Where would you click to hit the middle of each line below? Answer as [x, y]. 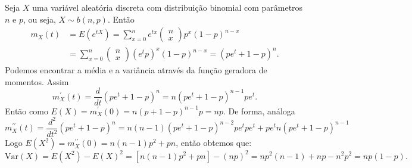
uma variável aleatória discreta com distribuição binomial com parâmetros [168, 7]
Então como [26, 111]
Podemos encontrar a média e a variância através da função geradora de [136, 70]
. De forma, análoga [259, 111]
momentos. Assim [37, 81]
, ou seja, [40, 19]
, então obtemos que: [214, 142]
